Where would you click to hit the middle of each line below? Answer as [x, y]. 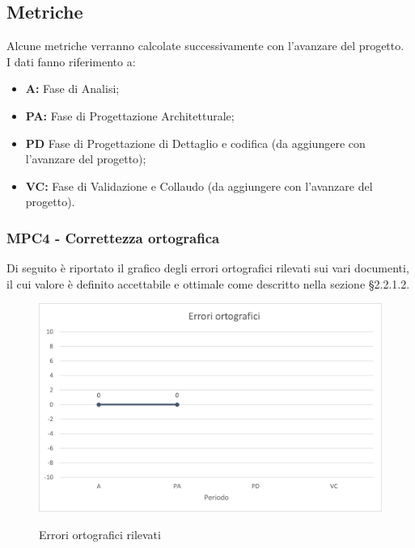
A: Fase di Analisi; [72, 89]
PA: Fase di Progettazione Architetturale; [130, 115]
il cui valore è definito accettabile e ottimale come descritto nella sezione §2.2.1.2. [208, 283]
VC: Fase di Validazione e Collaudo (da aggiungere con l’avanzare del [199, 185]
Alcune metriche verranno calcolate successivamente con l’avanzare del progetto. [205, 46]
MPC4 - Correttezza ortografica [113, 237]
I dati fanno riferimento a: [71, 61]
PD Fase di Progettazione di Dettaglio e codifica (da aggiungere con [195, 143]
